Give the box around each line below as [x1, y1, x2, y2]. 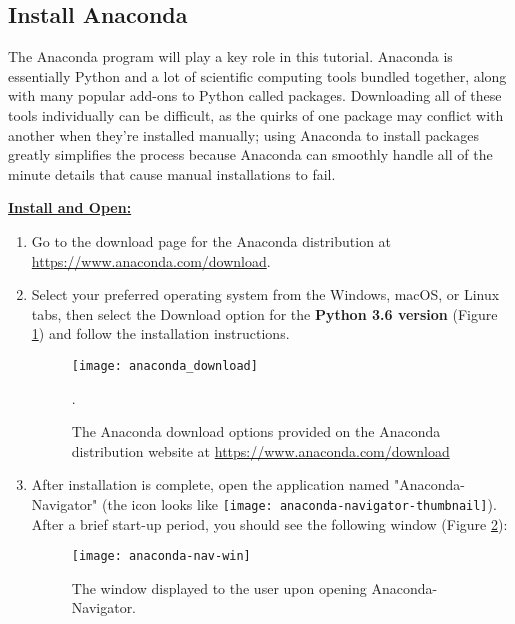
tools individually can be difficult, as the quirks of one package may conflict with [8, 104, 504, 125]
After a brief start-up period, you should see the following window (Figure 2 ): [31, 513, 508, 534]
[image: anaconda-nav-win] [71, 549, 251, 564]
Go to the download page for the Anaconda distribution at [31, 230, 392, 251]
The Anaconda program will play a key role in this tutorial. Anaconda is [8, 46, 453, 67]
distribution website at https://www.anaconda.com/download [71, 440, 450, 461]
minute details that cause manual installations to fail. [8, 163, 336, 184]
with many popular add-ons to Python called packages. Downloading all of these [8, 85, 502, 106]
